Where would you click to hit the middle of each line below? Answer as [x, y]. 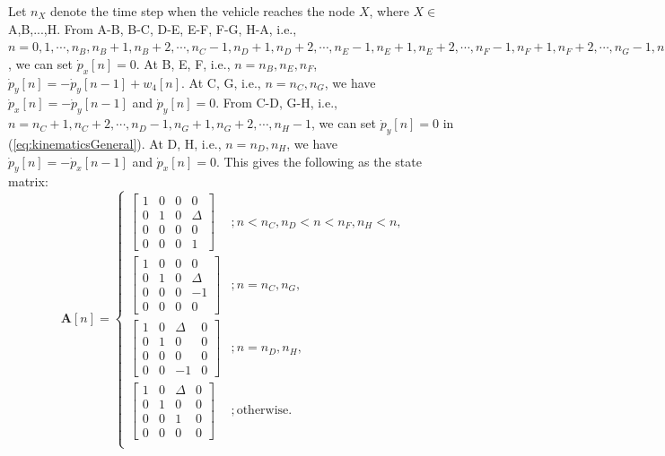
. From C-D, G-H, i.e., [277, 103]
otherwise [262, 411]
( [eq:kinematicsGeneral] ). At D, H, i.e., [115, 143]
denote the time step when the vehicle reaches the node [203, 11]
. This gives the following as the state [319, 161]
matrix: [28, 181]
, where [389, 11]
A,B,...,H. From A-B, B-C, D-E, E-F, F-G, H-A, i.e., [153, 28]
